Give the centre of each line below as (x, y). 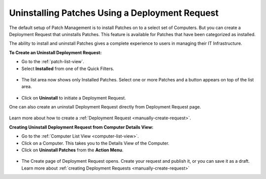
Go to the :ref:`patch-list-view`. (53, 62)
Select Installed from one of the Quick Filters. (68, 69)
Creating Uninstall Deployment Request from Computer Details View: (81, 127)
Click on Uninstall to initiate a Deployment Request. (74, 98)
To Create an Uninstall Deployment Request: (55, 52)
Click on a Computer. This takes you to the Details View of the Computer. (95, 143)
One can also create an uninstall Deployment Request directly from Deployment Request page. (105, 107)
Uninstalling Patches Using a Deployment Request (114, 13)
